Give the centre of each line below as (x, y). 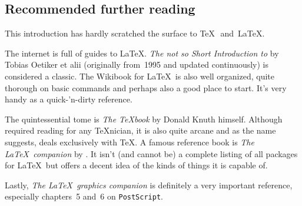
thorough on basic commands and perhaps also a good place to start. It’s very (146, 87)
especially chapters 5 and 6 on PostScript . (84, 196)
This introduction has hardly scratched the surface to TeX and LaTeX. (135, 33)
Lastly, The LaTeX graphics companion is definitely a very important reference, (149, 185)
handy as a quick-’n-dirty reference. (69, 99)
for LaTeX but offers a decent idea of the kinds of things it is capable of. (136, 165)
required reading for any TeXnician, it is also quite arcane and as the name (140, 130)
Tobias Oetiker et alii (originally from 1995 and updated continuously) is (137, 64)
